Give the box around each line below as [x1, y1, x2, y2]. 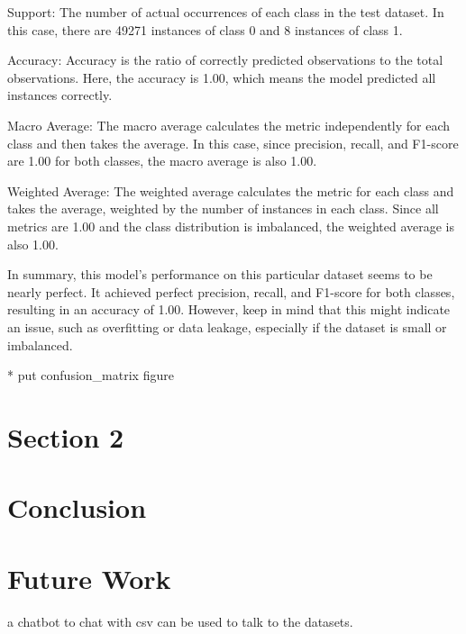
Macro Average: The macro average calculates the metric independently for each [7, 115, 451, 134]
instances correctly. [7, 86, 113, 104]
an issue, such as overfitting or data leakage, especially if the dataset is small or [7, 317, 447, 336]
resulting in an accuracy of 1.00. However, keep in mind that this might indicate [7, 300, 451, 319]
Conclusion [7, 489, 147, 526]
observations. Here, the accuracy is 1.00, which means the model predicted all [7, 68, 436, 86]
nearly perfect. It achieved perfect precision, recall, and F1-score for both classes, [7, 282, 455, 301]
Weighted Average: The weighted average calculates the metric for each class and [7, 181, 454, 200]
